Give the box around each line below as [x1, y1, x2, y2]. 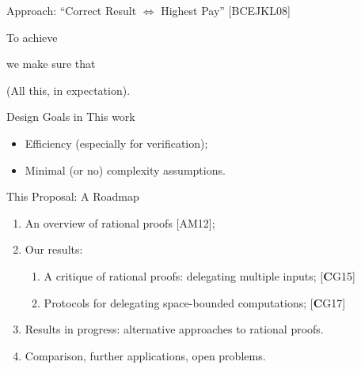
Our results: [25, 241, 83, 258]
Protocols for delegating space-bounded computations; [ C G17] [44, 294, 346, 311]
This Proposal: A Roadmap [6, 188, 139, 205]
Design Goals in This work [6, 108, 135, 125]
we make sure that [6, 55, 96, 72]
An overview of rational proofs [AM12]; [25, 214, 215, 231]
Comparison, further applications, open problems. [25, 347, 266, 363]
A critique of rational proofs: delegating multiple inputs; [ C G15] [44, 267, 355, 284]
